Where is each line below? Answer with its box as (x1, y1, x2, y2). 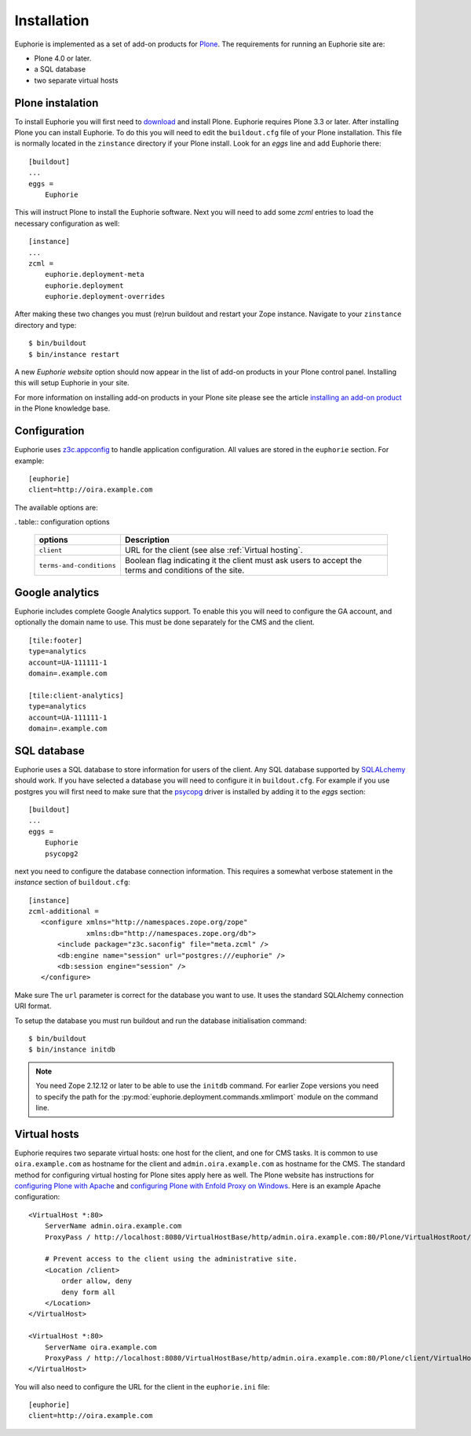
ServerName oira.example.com (44, 1342, 157, 1352)
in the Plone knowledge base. (14, 403, 111, 413)
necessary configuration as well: (14, 219, 120, 228)
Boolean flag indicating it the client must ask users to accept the (124, 555, 363, 566)
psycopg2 (44, 849, 78, 858)
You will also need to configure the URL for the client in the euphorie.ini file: (14, 1382, 270, 1391)
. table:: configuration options (14, 517, 110, 527)
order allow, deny (61, 1276, 133, 1286)
